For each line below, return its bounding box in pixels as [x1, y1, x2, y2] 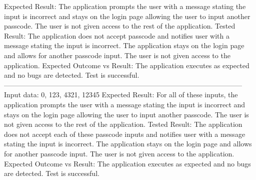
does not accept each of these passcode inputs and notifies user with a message [4, 128, 245, 139]
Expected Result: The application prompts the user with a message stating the [4, 1, 246, 11]
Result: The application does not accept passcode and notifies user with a [4, 30, 230, 41]
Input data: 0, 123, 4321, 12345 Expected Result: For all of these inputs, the [4, 89, 238, 100]
